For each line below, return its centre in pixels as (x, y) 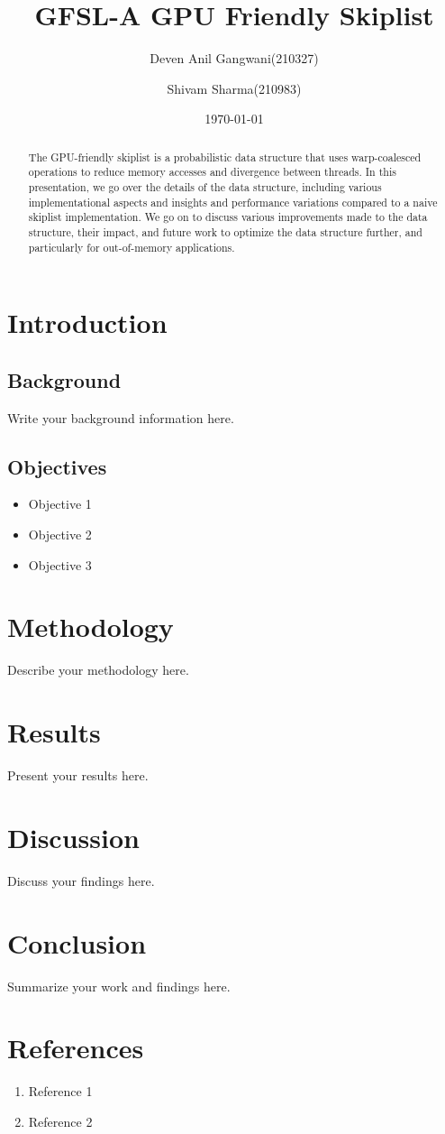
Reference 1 (60, 1091)
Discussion (73, 837)
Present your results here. (78, 775)
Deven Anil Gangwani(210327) (234, 58)
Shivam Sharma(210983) (234, 88)
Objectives (57, 466)
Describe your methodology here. (98, 670)
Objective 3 (60, 564)
